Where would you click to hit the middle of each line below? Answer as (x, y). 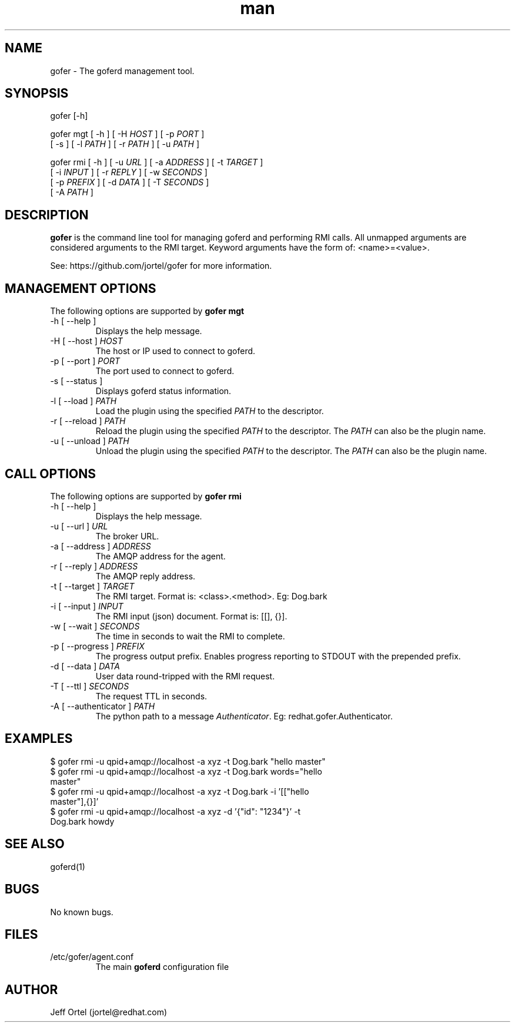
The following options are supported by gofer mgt (147, 311)
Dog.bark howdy (82, 821)
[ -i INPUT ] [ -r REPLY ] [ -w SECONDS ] (129, 172)
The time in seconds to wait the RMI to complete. (190, 636)
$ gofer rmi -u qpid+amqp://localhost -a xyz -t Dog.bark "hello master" (188, 761)
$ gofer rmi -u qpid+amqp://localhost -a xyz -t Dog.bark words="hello (186, 771)
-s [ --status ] (76, 381)
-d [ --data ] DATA (85, 666)
